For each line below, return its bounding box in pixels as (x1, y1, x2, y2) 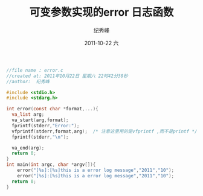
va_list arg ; (11, 112, 45, 118)
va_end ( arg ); (11, 145, 45, 151)
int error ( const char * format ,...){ (6, 106, 98, 112)
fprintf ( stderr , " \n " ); (11, 134, 69, 140)
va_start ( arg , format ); (11, 117, 69, 124)
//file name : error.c (6, 67, 63, 73)
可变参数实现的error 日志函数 (29, 5, 174, 19)
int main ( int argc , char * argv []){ (6, 162, 96, 168)
